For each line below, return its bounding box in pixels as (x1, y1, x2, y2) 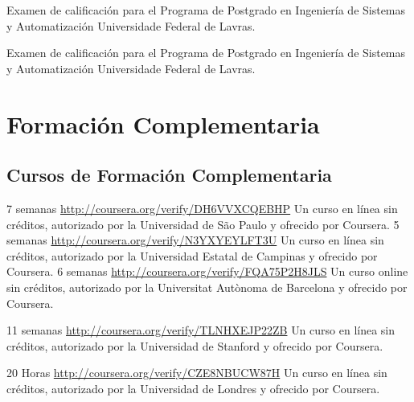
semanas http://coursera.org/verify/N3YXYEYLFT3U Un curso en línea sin (6, 232, 384, 248)
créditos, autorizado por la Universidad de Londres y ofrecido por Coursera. (6, 379, 380, 396)
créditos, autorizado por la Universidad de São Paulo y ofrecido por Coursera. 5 (6, 215, 400, 232)
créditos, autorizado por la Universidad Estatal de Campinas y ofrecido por (6, 247, 378, 264)
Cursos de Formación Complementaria (6, 162, 332, 187)
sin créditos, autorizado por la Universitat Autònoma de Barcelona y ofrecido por (6, 278, 408, 295)
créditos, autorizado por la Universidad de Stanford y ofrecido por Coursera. (6, 337, 383, 354)
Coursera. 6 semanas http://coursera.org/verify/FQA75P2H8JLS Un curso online (6, 263, 408, 280)
